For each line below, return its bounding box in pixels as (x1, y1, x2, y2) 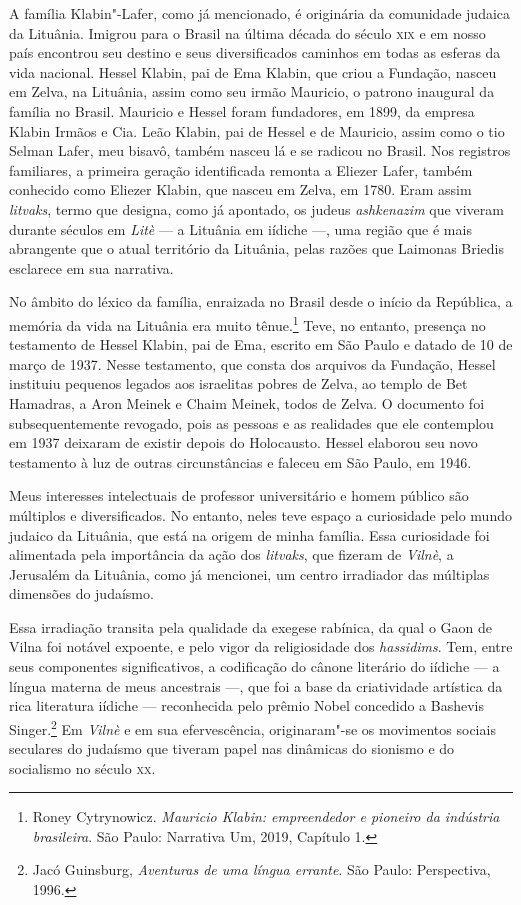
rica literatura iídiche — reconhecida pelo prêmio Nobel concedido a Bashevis (9, 695, 484, 716)
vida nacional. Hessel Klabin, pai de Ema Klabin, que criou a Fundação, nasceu (9, 61, 497, 82)
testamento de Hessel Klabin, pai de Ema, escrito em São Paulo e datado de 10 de (9, 334, 513, 355)
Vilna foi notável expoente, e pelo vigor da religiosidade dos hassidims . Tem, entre (9, 636, 513, 657)
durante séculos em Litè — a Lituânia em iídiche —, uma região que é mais (9, 218, 472, 239)
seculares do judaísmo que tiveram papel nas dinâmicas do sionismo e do (9, 738, 455, 759)
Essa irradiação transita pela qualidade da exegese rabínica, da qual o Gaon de (9, 616, 492, 637)
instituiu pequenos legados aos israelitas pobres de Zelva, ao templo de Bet (9, 373, 468, 394)
